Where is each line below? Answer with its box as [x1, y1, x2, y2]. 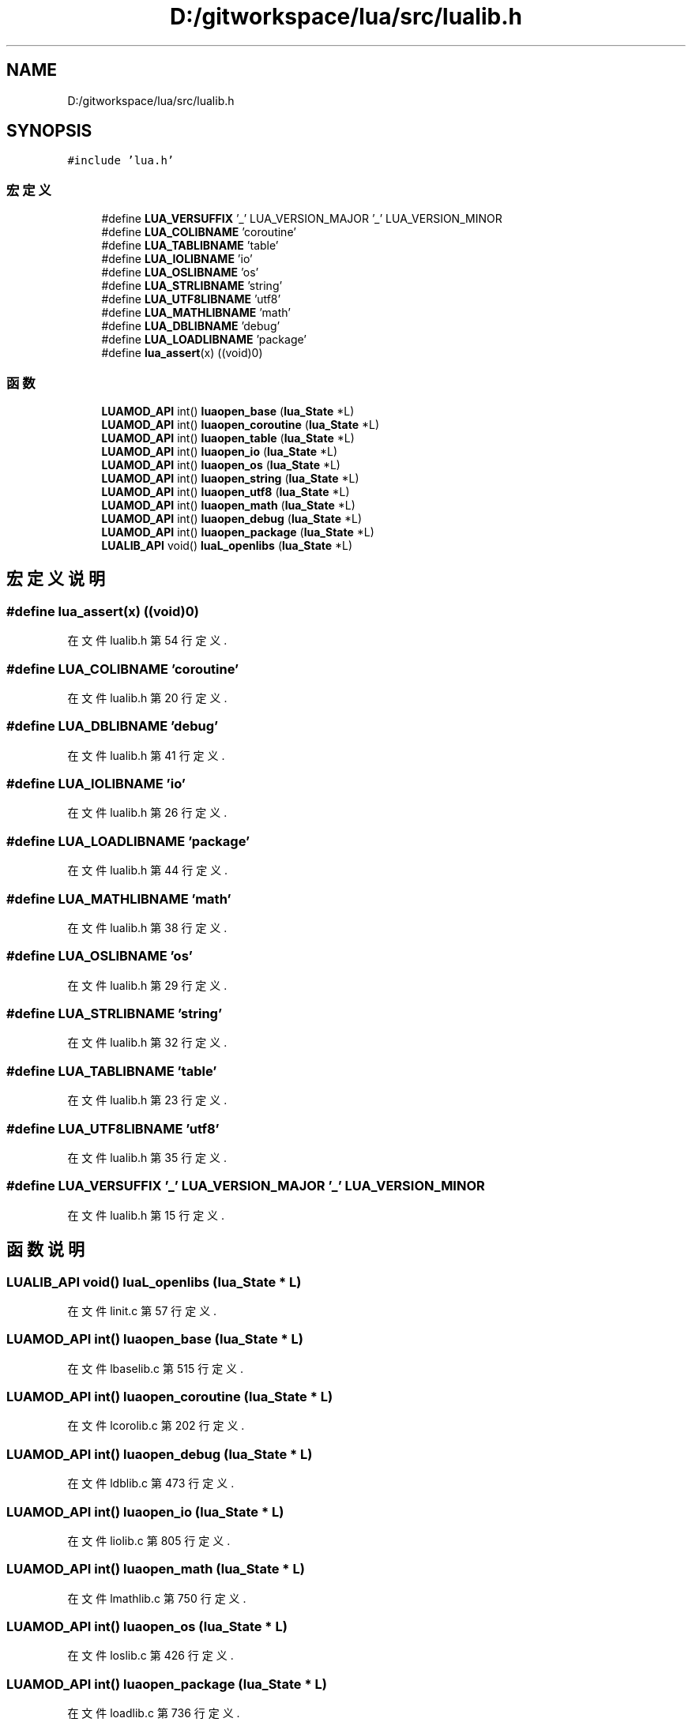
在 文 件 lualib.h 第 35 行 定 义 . [67, 1150, 228, 1164]
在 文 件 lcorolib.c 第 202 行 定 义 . [67, 1419, 245, 1433]
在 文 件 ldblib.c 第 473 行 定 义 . [67, 1476, 235, 1491]
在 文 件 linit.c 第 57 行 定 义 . [67, 1303, 217, 1318]
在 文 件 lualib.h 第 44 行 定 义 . [67, 863, 228, 878]
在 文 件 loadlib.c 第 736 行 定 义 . [67, 1706, 240, 1720]
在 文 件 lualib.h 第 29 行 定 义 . [67, 978, 228, 992]
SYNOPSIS [6, 121, 92, 141]
